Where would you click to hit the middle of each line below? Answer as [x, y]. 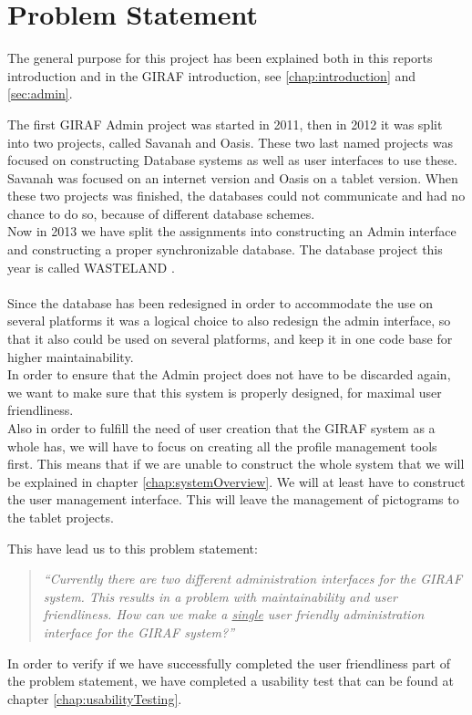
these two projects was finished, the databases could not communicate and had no [236, 196]
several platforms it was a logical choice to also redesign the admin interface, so [229, 321]
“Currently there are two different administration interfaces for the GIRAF [253, 579]
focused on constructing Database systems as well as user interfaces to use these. [232, 160]
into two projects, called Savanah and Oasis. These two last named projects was [231, 142]
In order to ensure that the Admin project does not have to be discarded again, [229, 374]
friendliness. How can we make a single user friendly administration [234, 614]
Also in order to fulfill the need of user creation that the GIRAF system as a [221, 428]
